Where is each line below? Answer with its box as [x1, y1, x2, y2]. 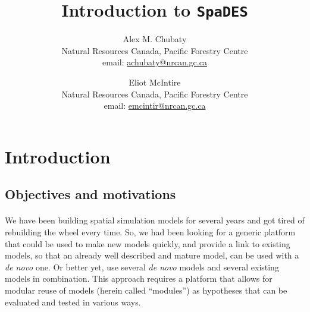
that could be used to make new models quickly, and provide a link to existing [5, 237, 290, 250]
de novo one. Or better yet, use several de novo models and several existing [5, 260, 279, 273]
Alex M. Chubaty [123, 33, 187, 45]
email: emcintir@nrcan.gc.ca [104, 99, 206, 112]
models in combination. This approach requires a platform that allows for [5, 272, 273, 285]
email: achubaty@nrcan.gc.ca [102, 56, 207, 68]
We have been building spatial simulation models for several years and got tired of [5, 214, 305, 226]
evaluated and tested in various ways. [5, 295, 141, 308]
